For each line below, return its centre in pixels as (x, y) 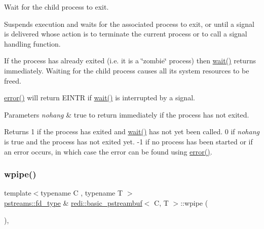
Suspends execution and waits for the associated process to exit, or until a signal (129, 24)
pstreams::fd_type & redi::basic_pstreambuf (73, 202)
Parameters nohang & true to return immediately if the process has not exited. (127, 114)
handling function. (32, 43)
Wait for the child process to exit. (56, 7)
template (18, 193)
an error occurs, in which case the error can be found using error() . (108, 151)
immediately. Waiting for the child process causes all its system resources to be (127, 70)
